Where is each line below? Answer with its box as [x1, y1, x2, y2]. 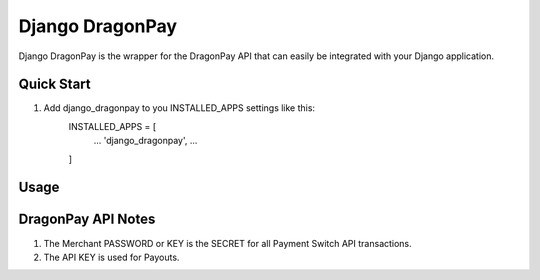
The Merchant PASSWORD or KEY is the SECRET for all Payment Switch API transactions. [43, 237, 412, 249]
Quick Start [18, 76, 91, 93]
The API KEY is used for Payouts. [43, 251, 180, 263]
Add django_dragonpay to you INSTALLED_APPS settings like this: [43, 102, 315, 114]
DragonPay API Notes [18, 211, 156, 228]
